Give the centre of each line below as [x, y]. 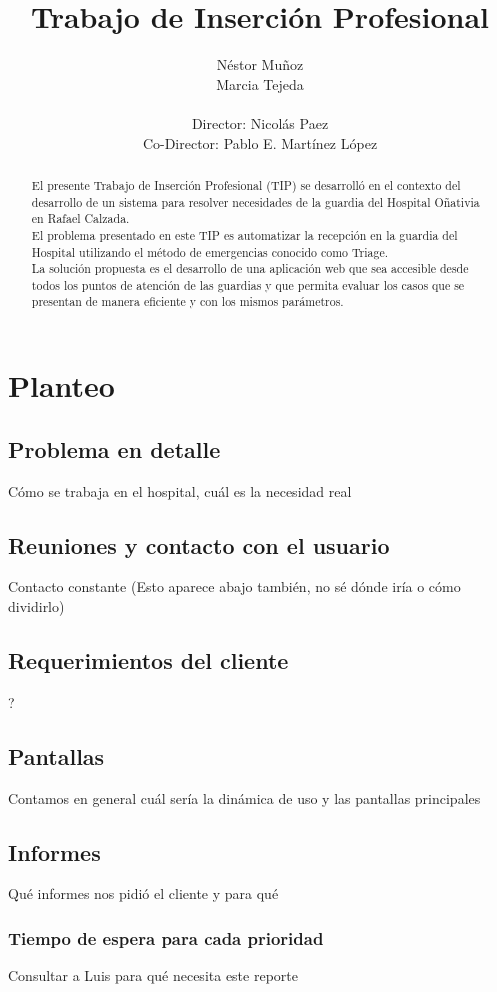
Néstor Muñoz [260, 64]
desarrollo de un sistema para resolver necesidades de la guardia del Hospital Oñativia [255, 201]
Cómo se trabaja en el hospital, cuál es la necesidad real [180, 490]
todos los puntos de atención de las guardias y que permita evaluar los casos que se [248, 284]
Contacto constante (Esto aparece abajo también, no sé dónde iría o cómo [234, 586]
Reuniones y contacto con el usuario [199, 544]
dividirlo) [36, 605]
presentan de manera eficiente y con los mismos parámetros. [187, 301]
